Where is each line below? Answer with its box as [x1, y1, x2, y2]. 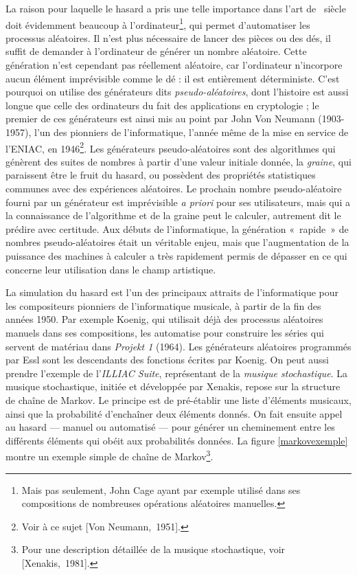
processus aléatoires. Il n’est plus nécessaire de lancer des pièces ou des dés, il [5, 30, 331, 45]
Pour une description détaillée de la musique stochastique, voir [21, 542, 286, 556]
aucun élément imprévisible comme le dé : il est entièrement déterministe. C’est [5, 71, 340, 85]
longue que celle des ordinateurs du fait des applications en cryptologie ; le [5, 98, 319, 112]
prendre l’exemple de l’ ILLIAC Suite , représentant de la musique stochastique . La [5, 365, 347, 380]
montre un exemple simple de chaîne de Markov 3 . [5, 447, 214, 463]
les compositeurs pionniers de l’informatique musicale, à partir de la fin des [5, 298, 321, 313]
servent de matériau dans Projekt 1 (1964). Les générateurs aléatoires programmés [5, 339, 352, 353]
